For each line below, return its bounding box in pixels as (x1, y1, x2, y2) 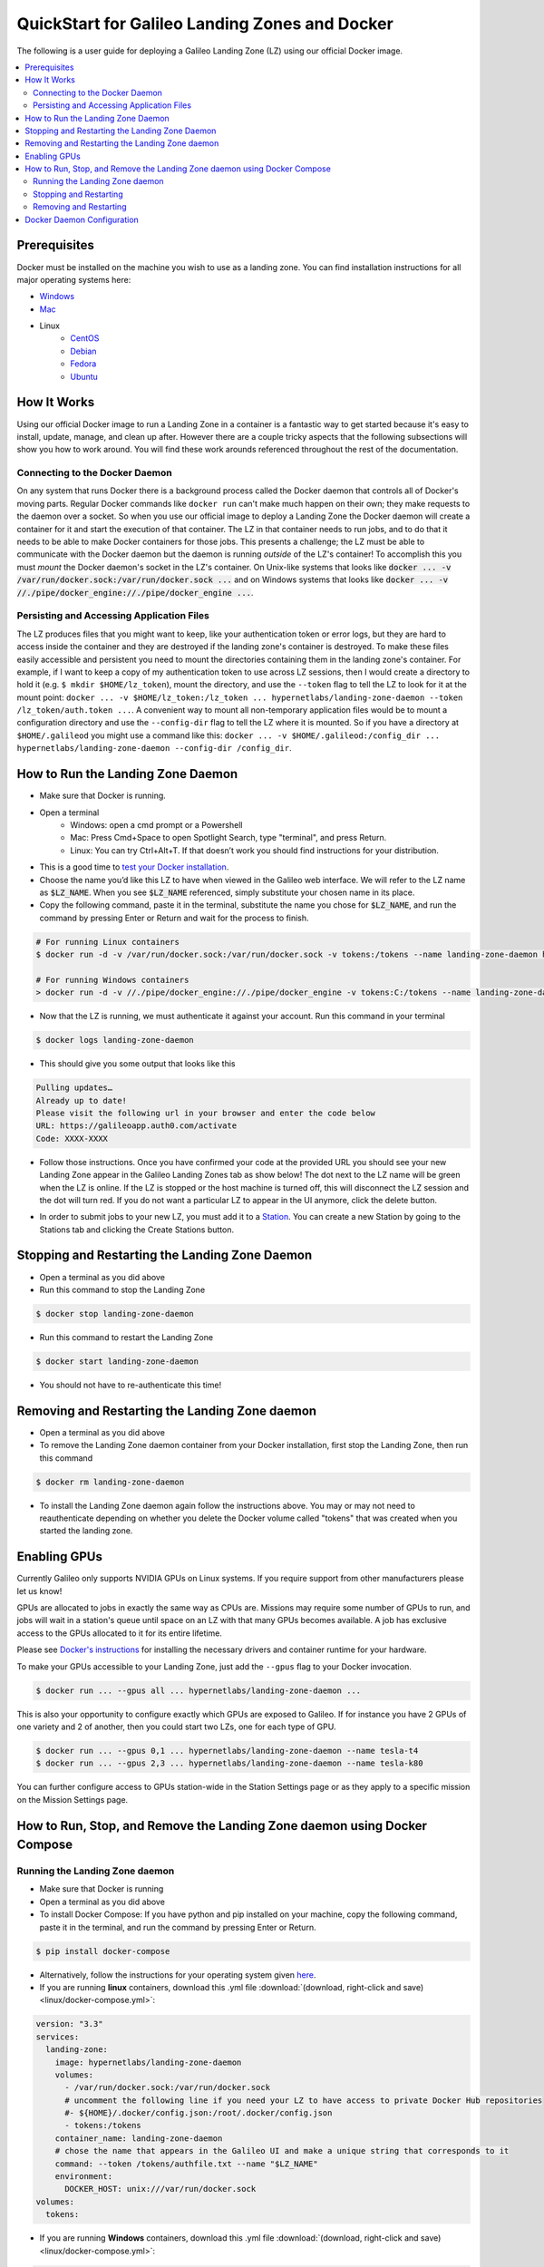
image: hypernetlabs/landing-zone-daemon (54, 2057, 242, 2068)
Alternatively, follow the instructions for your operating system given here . (39, 1969, 316, 1980)
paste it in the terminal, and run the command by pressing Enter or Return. (39, 1922, 316, 1932)
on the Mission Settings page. (16, 1794, 129, 1805)
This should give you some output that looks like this (39, 1058, 236, 1069)
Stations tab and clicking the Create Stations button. (39, 1224, 235, 1235)
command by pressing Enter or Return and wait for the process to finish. (39, 912, 309, 923)
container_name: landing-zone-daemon (54, 2133, 223, 2144)
